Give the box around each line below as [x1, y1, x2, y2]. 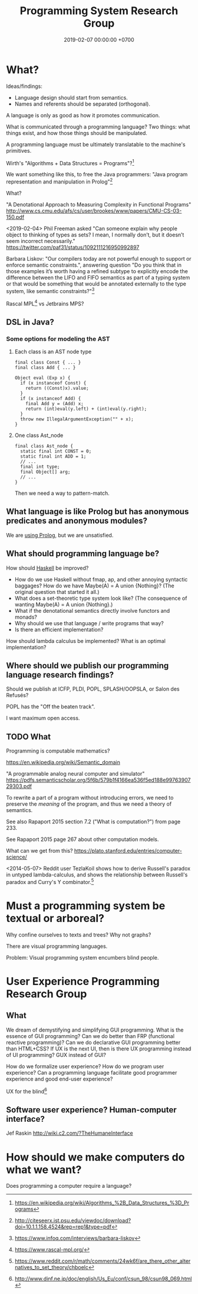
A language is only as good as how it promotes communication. [6, 111, 160, 119]
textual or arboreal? [6, 912, 105, 925]
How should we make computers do [6, 1150, 185, 1164]
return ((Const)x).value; [25, 385, 90, 391]
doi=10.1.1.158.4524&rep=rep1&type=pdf [14, 1223, 112, 1230]
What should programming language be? [6, 549, 160, 559]
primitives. [6, 147, 32, 154]
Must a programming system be [6, 899, 166, 912]
